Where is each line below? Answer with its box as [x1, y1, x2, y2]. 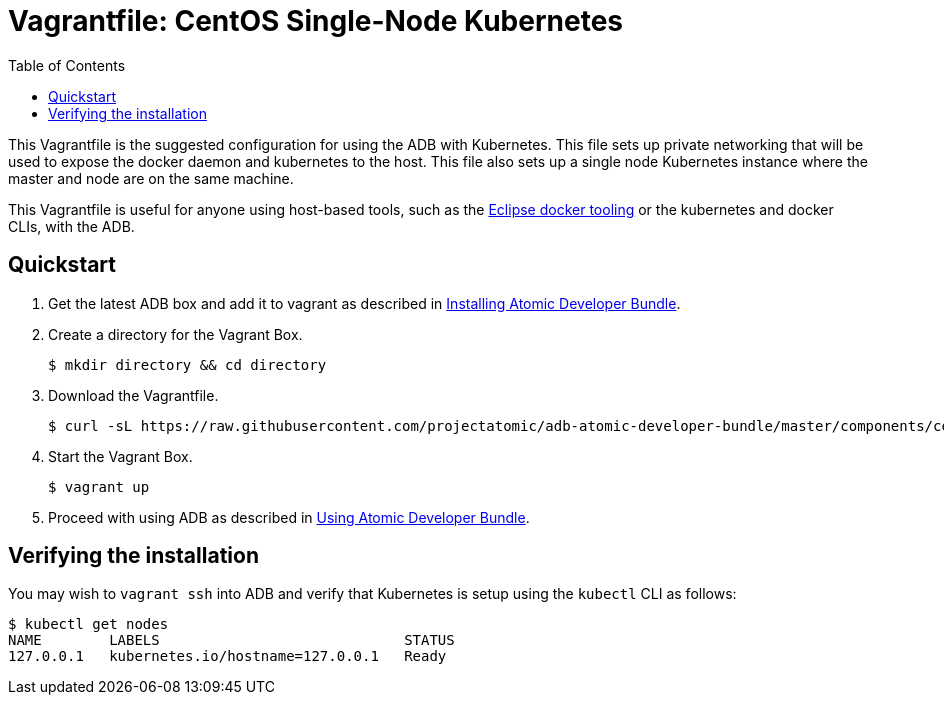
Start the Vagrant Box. [48, 447, 193, 465]
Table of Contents [8, 56, 126, 74]
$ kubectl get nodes [8, 616, 169, 633]
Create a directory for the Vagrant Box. [48, 325, 303, 343]
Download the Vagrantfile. [48, 386, 219, 404]
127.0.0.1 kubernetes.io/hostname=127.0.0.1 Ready [8, 648, 447, 665]
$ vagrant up [48, 478, 150, 495]
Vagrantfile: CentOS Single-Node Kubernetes [8, 4, 623, 38]
